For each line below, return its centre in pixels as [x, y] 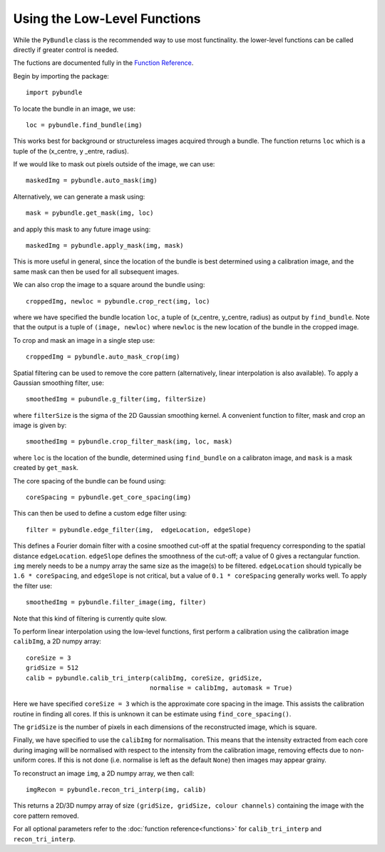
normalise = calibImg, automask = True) [221, 688]
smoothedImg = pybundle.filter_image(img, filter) [116, 602]
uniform [25, 760]
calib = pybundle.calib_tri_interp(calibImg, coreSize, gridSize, [144, 678]
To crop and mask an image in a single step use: [84, 340]
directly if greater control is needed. [66, 49]
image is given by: [40, 426]
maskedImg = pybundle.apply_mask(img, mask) [105, 246]
